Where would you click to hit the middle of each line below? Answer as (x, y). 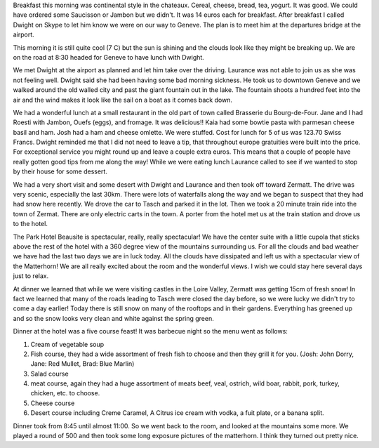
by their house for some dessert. (60, 171)
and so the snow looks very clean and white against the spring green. (113, 318)
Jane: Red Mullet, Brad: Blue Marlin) (82, 364)
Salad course (50, 374)
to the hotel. (31, 224)
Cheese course (53, 403)
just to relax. (31, 276)
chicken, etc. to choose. (65, 393)
